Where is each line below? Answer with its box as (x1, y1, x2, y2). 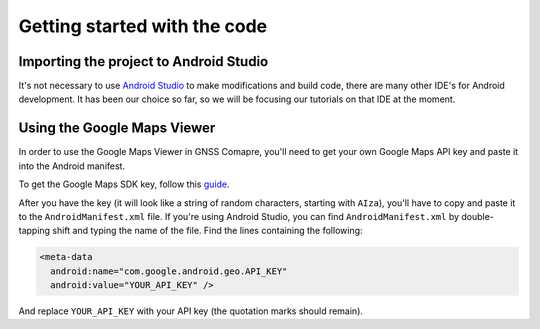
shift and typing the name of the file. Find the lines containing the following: (51, 225, 364, 237)
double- (461, 210, 495, 222)
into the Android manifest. (18, 160, 125, 172)
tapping (18, 225, 50, 237)
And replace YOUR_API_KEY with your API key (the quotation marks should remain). (18, 305, 364, 317)
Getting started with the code (18, 15, 268, 37)
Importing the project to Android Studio (18, 53, 269, 70)
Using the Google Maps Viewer (18, 120, 216, 137)
